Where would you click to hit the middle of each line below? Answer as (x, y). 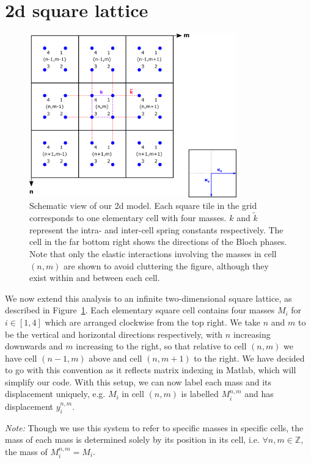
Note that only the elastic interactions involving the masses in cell (153, 253)
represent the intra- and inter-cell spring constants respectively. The (156, 229)
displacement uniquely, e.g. (55, 394)
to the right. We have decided (249, 358)
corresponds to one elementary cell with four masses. (128, 218)
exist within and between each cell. (95, 278)
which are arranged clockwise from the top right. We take (153, 322)
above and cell (115, 358)
